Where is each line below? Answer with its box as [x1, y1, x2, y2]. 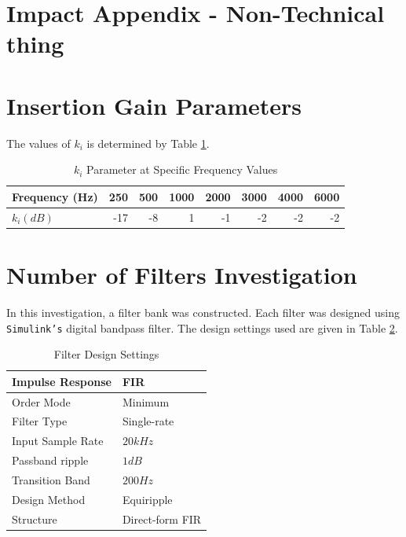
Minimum [122, 393, 170, 410]
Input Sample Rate [12, 432, 104, 449]
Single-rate [122, 413, 174, 429]
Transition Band [12, 472, 90, 487]
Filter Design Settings [53, 346, 159, 362]
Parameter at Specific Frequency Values [86, 161, 278, 178]
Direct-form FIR [122, 510, 202, 527]
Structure [12, 510, 57, 527]
